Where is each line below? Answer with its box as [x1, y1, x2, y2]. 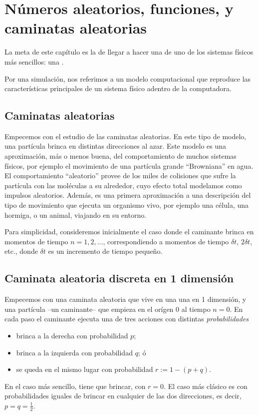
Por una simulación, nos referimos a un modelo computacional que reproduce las [4, 73, 251, 84]
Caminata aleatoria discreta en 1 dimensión [4, 270, 234, 286]
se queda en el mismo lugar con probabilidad [16, 364, 153, 374]
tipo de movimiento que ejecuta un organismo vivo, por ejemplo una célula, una [4, 200, 249, 210]
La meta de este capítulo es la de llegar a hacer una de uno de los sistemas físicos [4, 47, 254, 57]
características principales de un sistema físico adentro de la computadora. [4, 83, 232, 94]
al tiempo [181, 303, 211, 314]
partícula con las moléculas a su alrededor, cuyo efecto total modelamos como [4, 180, 242, 190]
